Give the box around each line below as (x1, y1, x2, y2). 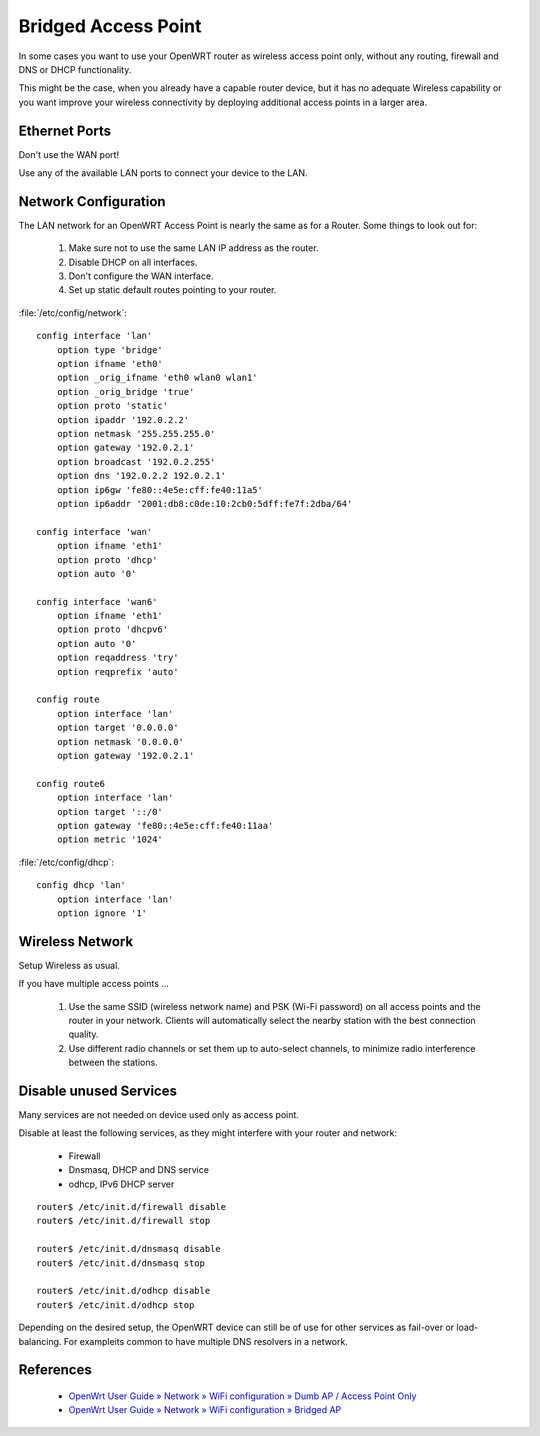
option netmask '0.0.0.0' (56, 736, 185, 747)
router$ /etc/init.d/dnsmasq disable (36, 1243, 222, 1255)
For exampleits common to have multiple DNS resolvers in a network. (63, 1335, 349, 1347)
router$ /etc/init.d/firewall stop (36, 1215, 211, 1227)
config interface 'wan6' (36, 596, 158, 607)
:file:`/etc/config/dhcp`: (18, 856, 115, 868)
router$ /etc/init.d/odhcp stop (36, 1299, 195, 1310)
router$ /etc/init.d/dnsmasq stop (36, 1257, 205, 1269)
